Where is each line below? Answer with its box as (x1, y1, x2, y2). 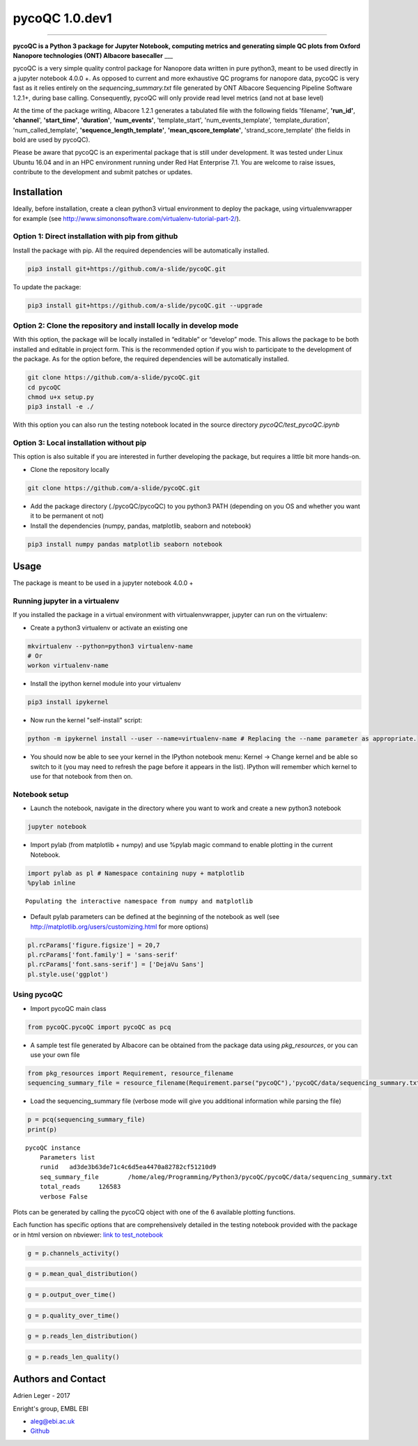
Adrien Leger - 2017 (13, 1392, 70, 1400)
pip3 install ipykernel (27, 698, 109, 706)
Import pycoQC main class (30, 1004, 107, 1012)
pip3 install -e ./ (27, 403, 94, 411)
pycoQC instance (25, 1143, 81, 1152)
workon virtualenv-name (27, 662, 109, 669)
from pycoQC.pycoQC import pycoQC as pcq (27, 1023, 171, 1031)
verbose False (39, 1192, 88, 1201)
